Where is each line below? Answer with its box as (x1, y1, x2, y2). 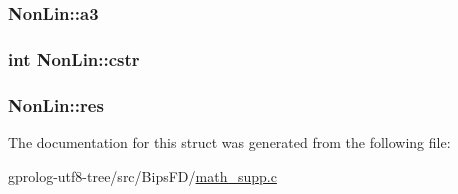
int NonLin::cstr (8, 46, 140, 71)
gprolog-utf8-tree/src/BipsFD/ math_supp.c (8, 165, 277, 186)
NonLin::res (8, 92, 104, 117)
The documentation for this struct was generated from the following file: (8, 131, 451, 152)
